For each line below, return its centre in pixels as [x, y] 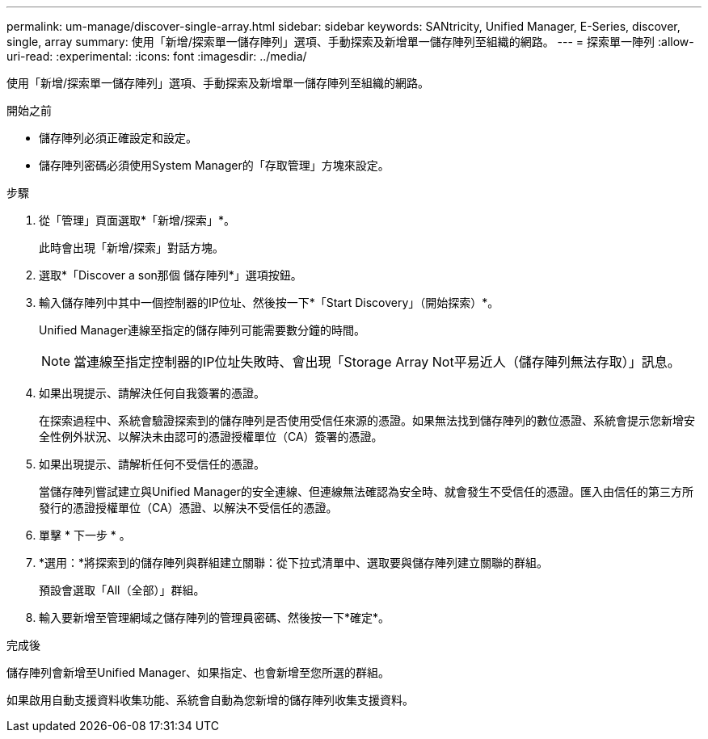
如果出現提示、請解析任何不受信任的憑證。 [152, 464]
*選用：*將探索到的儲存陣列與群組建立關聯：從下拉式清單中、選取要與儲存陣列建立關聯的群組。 [294, 563]
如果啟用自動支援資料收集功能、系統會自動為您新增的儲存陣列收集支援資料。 [210, 700]
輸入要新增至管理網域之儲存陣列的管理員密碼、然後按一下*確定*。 [215, 617]
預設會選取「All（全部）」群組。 [122, 590]
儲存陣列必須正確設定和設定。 [118, 138]
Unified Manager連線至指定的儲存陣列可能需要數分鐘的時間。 [202, 330]
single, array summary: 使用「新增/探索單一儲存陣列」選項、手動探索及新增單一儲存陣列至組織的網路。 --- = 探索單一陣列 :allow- [350, 42]
